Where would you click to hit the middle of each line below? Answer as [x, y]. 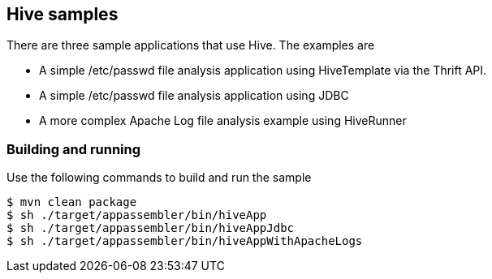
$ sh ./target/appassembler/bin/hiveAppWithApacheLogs [185, 241]
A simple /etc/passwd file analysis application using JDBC [194, 96]
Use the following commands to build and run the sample [159, 178]
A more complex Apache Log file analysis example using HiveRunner [223, 121]
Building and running [74, 149]
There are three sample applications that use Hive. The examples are [191, 45]
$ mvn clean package [72, 202]
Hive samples [63, 14]
